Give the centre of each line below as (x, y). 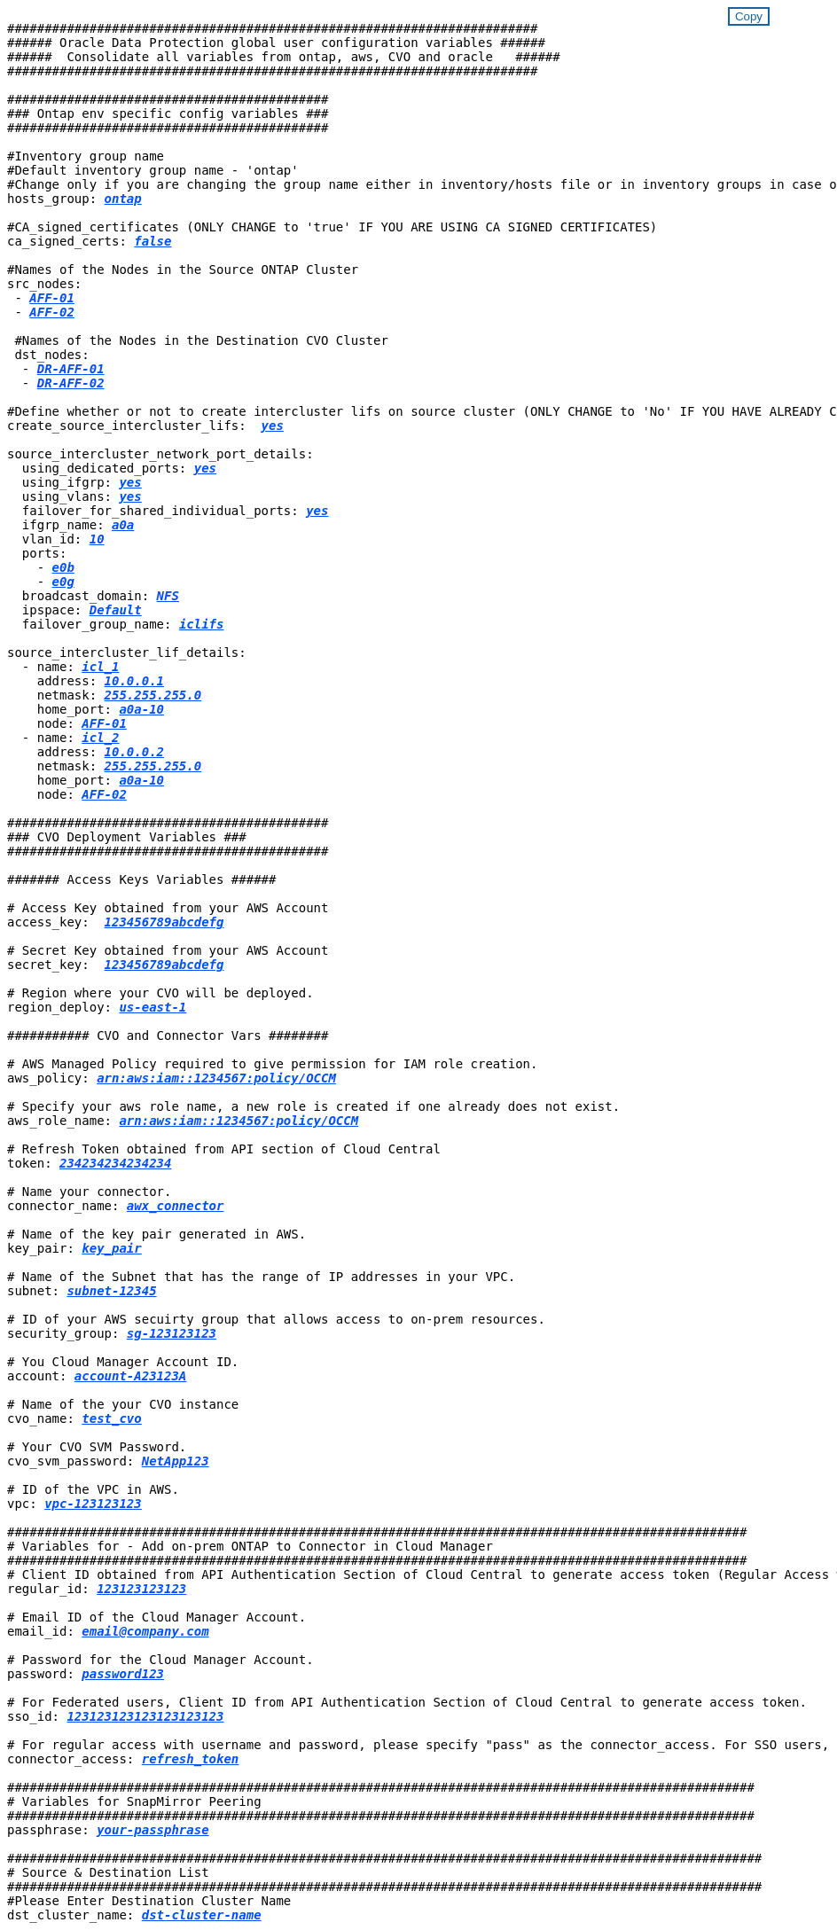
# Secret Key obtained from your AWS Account (168, 950)
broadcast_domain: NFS (100, 596)
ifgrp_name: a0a (78, 525)
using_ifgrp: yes (82, 482)
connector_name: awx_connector (116, 1206)
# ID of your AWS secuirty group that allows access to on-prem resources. (276, 1319)
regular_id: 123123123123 (97, 1589)
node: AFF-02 (82, 794)
